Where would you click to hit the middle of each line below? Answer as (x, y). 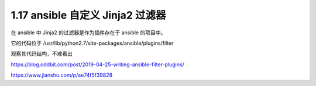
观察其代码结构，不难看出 (42, 54)
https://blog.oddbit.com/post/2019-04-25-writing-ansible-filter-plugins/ (97, 64)
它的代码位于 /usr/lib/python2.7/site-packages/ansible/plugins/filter (92, 43)
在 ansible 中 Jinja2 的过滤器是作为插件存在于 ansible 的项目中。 (88, 33)
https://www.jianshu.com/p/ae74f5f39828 (62, 75)
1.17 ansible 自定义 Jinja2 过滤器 (88, 15)
